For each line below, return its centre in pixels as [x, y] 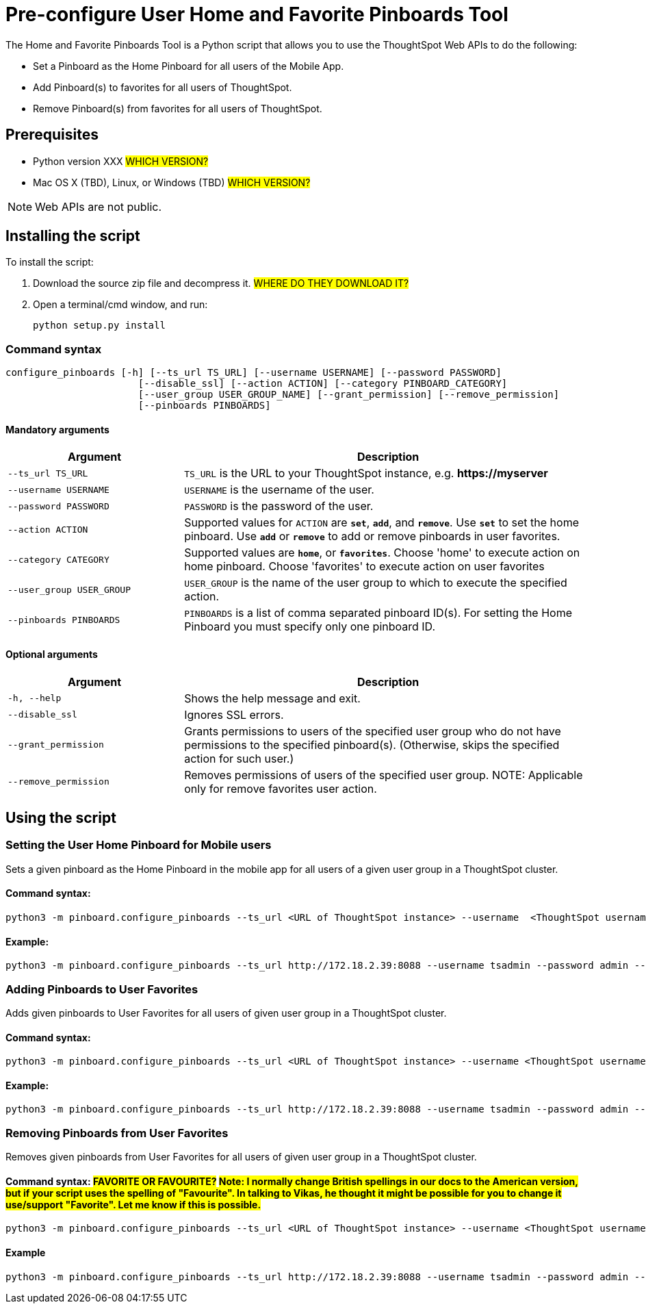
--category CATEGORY [59, 559]
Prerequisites [52, 135]
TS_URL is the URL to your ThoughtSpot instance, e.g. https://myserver [366, 473]
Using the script [61, 818]
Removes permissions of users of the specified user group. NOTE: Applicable [384, 775]
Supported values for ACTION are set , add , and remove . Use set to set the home [382, 523]
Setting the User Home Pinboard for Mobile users [139, 845]
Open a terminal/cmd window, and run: [120, 305]
